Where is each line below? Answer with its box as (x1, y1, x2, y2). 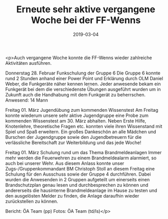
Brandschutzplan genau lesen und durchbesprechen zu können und (5, 182, 149, 188)
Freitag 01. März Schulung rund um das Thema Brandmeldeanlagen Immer (5, 149, 162, 155)
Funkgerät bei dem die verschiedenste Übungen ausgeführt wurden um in (5, 86, 161, 92)
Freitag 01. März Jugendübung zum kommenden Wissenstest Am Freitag (5, 107, 158, 113)
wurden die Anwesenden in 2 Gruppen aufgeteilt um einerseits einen (5, 176, 150, 182)
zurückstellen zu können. (5, 198, 59, 204)
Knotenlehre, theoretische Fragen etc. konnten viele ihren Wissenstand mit (5, 123, 162, 129)
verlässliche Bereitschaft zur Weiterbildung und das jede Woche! (5, 139, 141, 145)
